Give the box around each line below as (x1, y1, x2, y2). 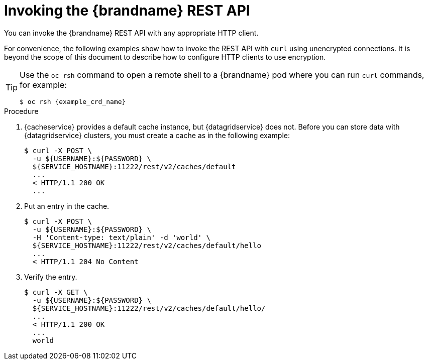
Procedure (4, 106, 39, 115)
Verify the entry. (24, 272, 77, 281)
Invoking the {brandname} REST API (4, 2, 250, 19)
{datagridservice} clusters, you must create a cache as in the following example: (24, 131, 290, 140)
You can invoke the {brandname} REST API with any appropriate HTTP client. (4, 28, 259, 37)
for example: (20, 79, 67, 90)
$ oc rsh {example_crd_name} (20, 97, 126, 105)
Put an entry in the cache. (24, 201, 110, 210)
